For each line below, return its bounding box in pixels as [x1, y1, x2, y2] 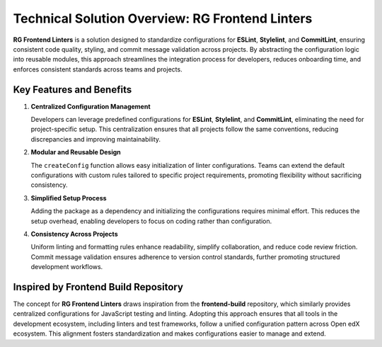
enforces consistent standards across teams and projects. [13, 64, 183, 74]
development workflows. [30, 263, 103, 271]
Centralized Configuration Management [30, 102, 151, 110]
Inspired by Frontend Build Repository [13, 280, 184, 293]
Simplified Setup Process [30, 193, 107, 202]
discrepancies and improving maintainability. [30, 135, 161, 143]
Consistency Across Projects [30, 229, 118, 238]
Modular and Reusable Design [30, 148, 122, 157]
